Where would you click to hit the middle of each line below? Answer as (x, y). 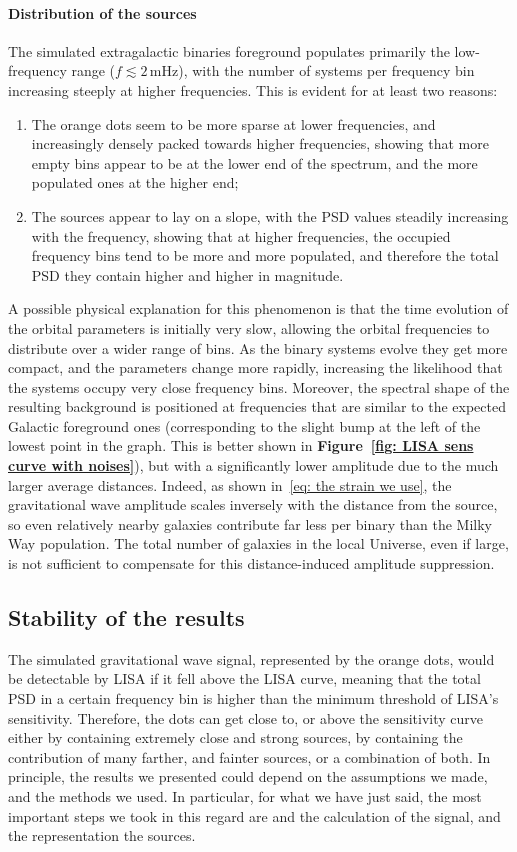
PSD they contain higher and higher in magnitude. (187, 274)
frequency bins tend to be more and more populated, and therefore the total (265, 255)
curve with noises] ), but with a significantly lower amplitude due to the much (253, 465)
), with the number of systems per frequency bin (326, 70)
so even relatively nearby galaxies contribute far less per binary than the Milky (250, 523)
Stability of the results (126, 617)
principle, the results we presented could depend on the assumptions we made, (248, 776)
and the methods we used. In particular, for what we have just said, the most (245, 796)
